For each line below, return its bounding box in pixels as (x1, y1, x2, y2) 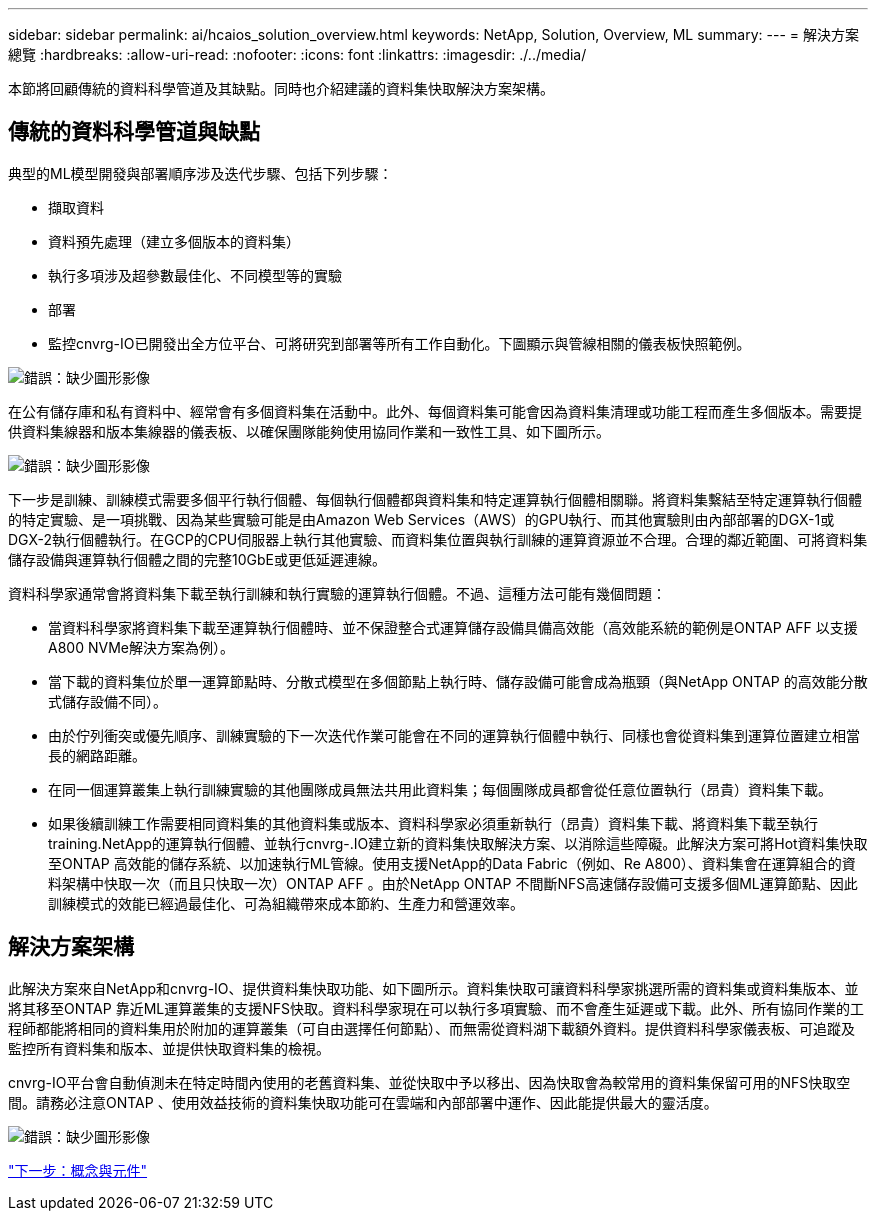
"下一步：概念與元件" (8, 1161, 148, 1179)
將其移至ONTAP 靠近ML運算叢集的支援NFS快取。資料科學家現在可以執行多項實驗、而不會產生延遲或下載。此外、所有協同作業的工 (8, 999, 864, 1017)
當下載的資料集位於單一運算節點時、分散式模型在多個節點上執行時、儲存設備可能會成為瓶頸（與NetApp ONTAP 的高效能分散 (48, 672, 868, 690)
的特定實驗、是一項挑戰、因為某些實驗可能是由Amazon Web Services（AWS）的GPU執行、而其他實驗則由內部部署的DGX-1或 (8, 510, 835, 528)
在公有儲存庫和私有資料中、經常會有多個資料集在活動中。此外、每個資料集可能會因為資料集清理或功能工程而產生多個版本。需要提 (8, 402, 862, 420)
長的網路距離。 (48, 746, 146, 764)
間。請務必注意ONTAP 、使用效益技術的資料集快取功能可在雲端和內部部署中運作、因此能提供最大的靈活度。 (8, 1093, 718, 1111)
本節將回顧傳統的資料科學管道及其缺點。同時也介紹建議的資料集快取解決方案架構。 (8, 80, 554, 97)
